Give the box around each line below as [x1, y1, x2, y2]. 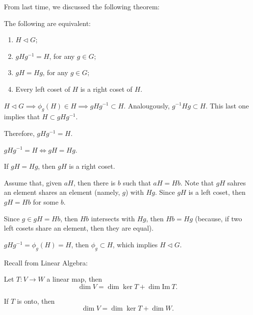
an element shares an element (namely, [4, 187, 120, 197]
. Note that [180, 177, 214, 187]
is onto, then [17, 295, 55, 306]
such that [123, 177, 151, 187]
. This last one [205, 100, 249, 110]
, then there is [73, 177, 116, 187]
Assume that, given [4, 177, 62, 187]
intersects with [91, 213, 135, 223]
